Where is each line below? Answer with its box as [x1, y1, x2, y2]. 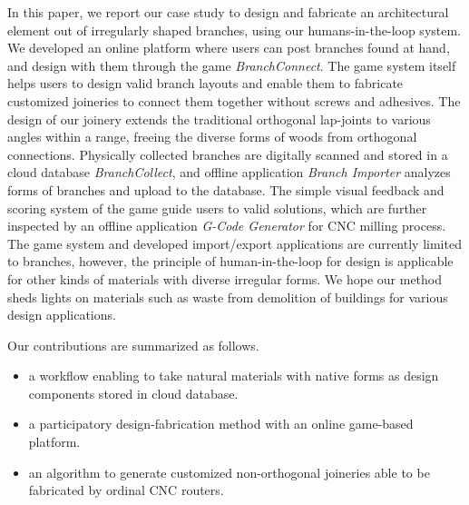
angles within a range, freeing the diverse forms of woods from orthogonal [7, 127, 417, 146]
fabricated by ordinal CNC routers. [28, 480, 224, 500]
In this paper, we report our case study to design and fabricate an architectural [7, 3, 449, 21]
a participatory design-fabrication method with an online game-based [28, 414, 414, 433]
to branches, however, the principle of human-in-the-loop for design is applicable [7, 252, 454, 271]
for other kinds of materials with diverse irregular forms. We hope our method [7, 269, 443, 288]
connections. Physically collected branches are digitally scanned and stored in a [7, 144, 448, 163]
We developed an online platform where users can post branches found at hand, [7, 38, 450, 57]
